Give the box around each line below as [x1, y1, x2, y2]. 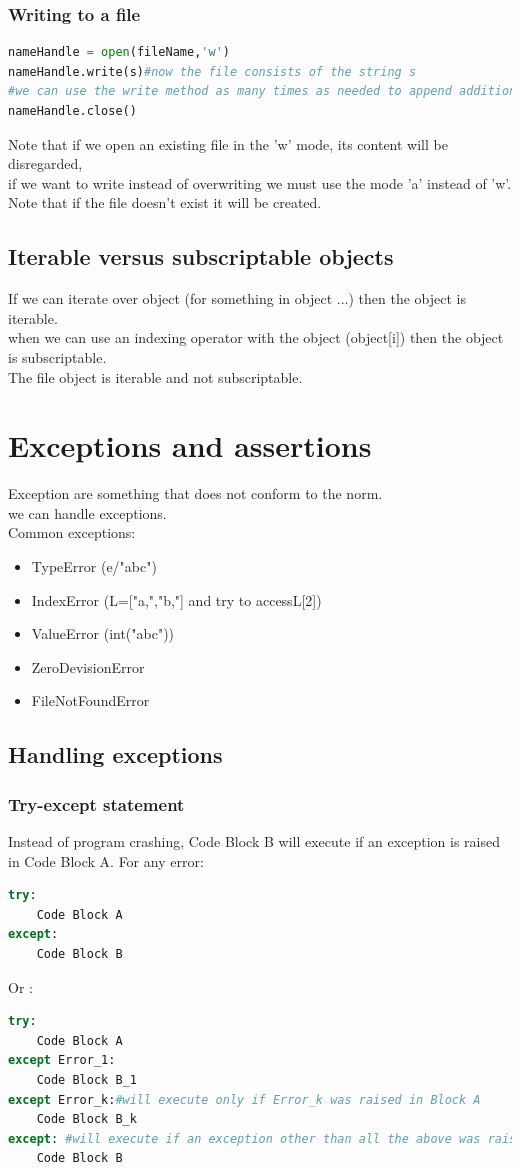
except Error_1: [8, 1053, 116, 1068]
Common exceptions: [8, 522, 136, 543]
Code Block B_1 [36, 1072, 137, 1087]
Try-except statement [8, 791, 185, 816]
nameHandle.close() [8, 104, 137, 118]
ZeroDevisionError [31, 656, 145, 677]
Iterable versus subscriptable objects [8, 241, 394, 272]
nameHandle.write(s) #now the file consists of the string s [8, 64, 417, 79]
